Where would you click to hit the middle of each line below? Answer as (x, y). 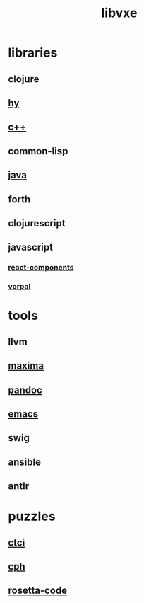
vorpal (19, 287)
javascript (31, 247)
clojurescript (37, 223)
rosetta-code (38, 591)
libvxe (119, 13)
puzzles (32, 516)
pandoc (25, 390)
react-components (41, 268)
